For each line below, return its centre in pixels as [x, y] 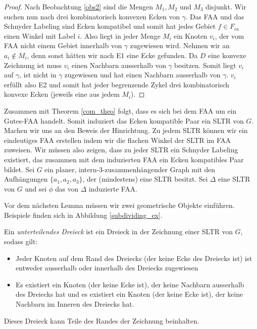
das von [67, 188]
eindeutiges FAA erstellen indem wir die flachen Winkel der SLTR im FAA [117, 140]
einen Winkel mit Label [40, 35]
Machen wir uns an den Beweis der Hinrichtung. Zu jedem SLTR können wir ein [126, 130]
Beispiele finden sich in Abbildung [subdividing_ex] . [83, 215]
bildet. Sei [19, 169]
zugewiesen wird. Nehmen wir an [180, 45]
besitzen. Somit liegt [205, 65]
